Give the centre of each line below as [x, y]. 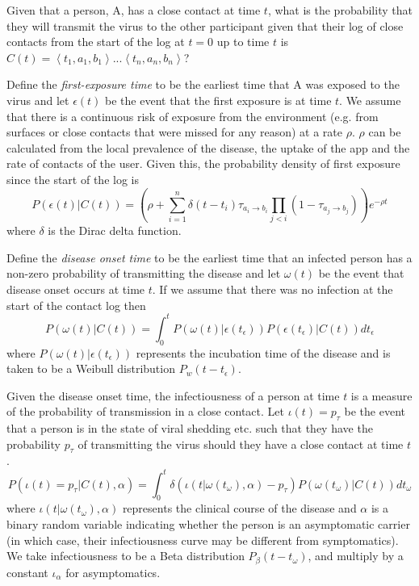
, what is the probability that [340, 10]
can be [385, 132]
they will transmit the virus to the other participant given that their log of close [205, 25]
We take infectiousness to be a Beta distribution [126, 556]
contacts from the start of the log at [96, 42]
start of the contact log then [76, 305]
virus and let [38, 100]
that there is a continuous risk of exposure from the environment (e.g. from [193, 116]
